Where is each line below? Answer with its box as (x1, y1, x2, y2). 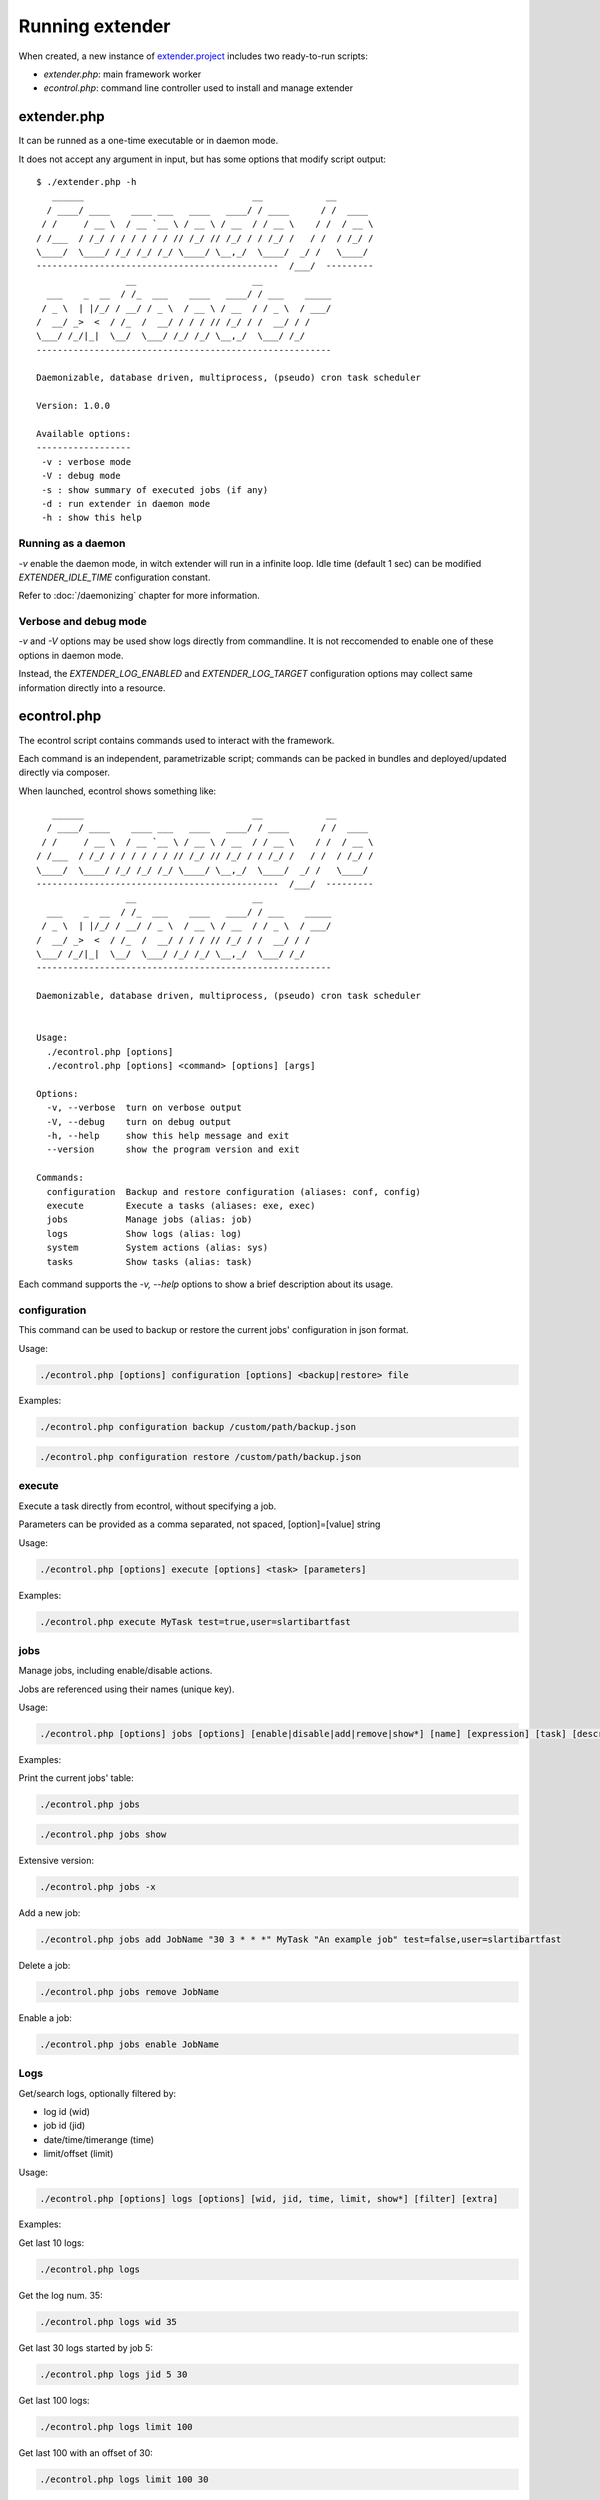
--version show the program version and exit (46, 1144, 300, 1155)
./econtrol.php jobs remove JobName (39, 1986, 220, 1997)
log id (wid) (43, 2105, 90, 2117)
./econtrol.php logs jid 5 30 (39, 2368, 188, 2380)
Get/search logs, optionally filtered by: (18, 2087, 177, 2099)
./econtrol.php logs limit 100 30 (39, 2473, 209, 2485)
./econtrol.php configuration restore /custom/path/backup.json (39, 1451, 362, 1463)
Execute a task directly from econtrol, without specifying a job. (18, 1500, 277, 1512)
